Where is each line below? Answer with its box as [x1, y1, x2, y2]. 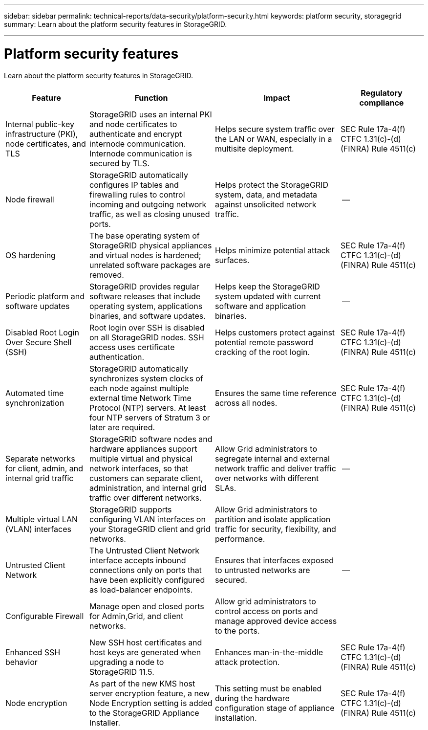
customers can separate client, [89, 473, 203, 483]
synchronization [5, 398, 64, 408]
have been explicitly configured [89, 575, 205, 585]
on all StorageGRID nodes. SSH [89, 332, 204, 342]
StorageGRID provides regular [89, 281, 199, 291]
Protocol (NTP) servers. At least [89, 402, 206, 413]
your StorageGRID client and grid [89, 524, 211, 534]
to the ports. [215, 625, 260, 636]
